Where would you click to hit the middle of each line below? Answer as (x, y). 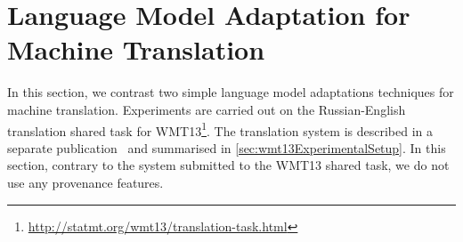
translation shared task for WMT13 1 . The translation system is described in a (220, 129)
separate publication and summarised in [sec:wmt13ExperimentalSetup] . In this (227, 147)
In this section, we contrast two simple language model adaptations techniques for (231, 92)
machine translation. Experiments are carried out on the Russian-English (207, 109)
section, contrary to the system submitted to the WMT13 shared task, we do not (228, 165)
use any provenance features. (85, 182)
